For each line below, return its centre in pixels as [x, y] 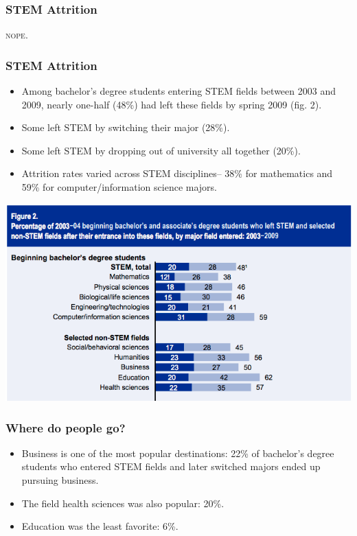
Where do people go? [66, 427]
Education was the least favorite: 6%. [100, 526]
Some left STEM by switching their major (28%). [126, 127]
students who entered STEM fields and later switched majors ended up [171, 466]
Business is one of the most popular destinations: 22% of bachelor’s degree [178, 453]
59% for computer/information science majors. [119, 187]
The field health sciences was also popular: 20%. [123, 503]
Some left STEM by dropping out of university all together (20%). [161, 150]
